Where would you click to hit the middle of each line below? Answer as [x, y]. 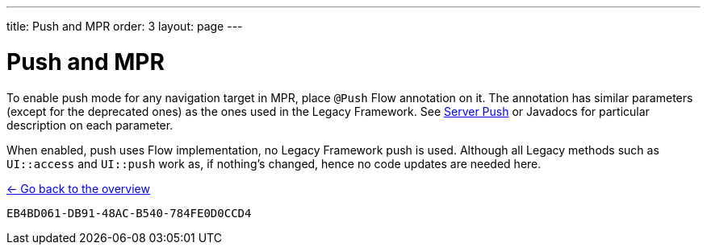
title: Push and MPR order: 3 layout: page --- [125, 26]
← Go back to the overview [78, 188]
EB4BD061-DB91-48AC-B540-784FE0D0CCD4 [129, 213]
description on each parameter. [90, 125]
